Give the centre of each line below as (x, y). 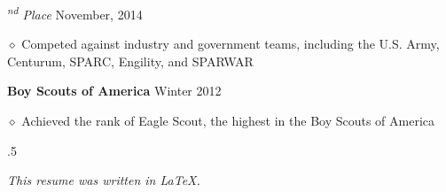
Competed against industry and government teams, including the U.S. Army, (231, 44)
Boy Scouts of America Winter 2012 (114, 91)
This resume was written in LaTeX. (104, 180)
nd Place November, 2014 (75, 13)
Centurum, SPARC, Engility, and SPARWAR (130, 61)
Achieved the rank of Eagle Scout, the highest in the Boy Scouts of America (228, 121)
